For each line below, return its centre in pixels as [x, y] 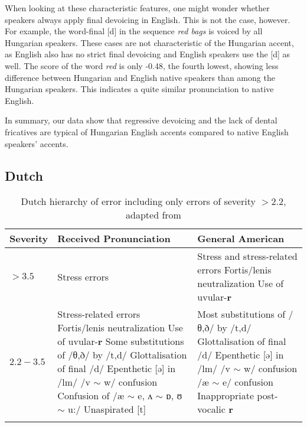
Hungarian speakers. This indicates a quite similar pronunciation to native [139, 89]
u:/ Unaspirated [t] [107, 409]
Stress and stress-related [247, 256]
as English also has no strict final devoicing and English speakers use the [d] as [148, 54]
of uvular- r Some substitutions [121, 341]
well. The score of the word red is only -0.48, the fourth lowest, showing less [142, 65]
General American [241, 239]
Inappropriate [226, 396]
